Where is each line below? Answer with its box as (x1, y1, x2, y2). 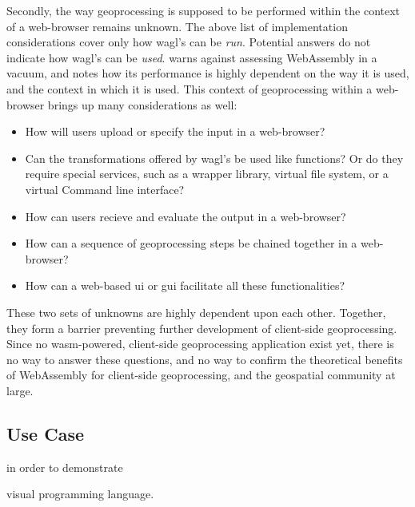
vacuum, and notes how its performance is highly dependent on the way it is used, (6, 65, 409, 81)
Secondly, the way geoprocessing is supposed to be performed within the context (6, 2, 401, 18)
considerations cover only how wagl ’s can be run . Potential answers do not (6, 34, 371, 50)
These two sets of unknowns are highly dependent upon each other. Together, (6, 303, 386, 320)
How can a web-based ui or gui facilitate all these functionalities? (25, 277, 345, 294)
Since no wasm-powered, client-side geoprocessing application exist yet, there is (6, 335, 394, 352)
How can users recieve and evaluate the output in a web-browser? (25, 208, 346, 224)
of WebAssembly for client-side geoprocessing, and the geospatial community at (6, 366, 396, 383)
